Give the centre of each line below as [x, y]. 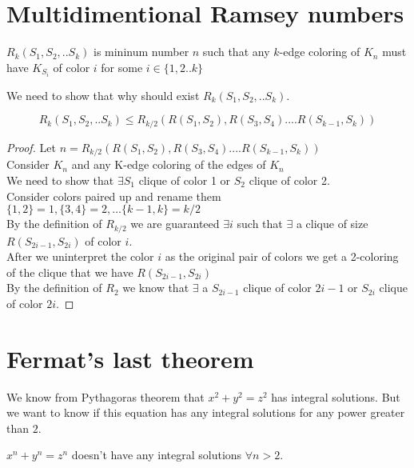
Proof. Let [31, 147]
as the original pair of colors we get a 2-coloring [282, 256]
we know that [156, 288]
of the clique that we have [70, 272]
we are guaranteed [175, 224]
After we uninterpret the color [80, 256]
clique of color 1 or [185, 180]
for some [122, 67]
